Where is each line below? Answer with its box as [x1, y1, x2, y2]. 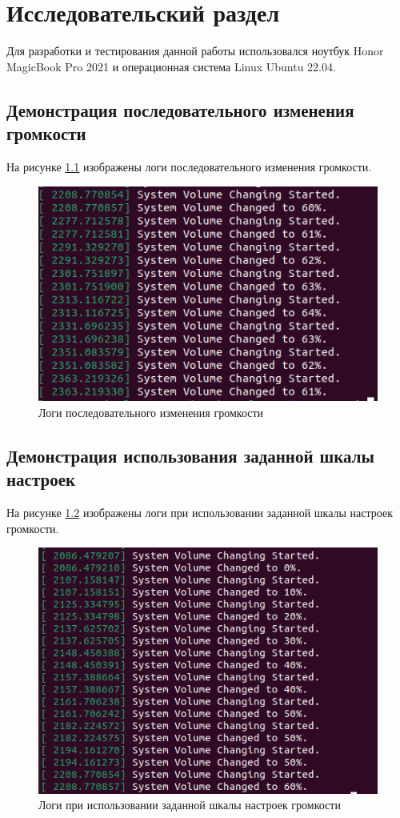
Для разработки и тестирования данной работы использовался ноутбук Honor [6, 42, 384, 59]
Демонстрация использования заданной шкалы [6, 443, 374, 467]
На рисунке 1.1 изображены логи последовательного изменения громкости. [6, 158, 372, 174]
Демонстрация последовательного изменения [6, 97, 354, 122]
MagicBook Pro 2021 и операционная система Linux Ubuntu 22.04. [6, 58, 336, 74]
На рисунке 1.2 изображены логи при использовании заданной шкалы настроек [6, 503, 393, 520]
